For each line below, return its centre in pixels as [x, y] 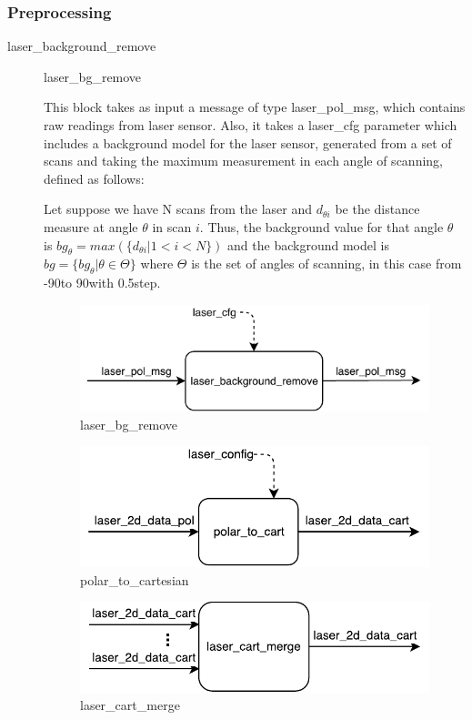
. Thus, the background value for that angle [321, 226]
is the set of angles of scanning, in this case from [326, 264]
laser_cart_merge [130, 705]
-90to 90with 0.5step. [102, 283]
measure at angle [91, 226]
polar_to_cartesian [135, 579]
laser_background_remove [82, 46]
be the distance [377, 209]
